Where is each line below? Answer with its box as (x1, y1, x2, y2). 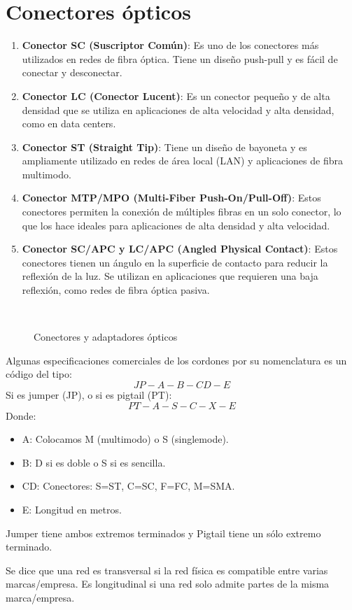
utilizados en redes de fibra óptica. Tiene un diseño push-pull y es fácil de (22, 51, 338, 66)
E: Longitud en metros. (22, 502, 122, 516)
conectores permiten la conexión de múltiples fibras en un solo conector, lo (22, 204, 342, 219)
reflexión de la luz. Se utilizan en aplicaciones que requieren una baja (22, 269, 318, 283)
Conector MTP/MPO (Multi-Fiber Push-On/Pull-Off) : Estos (22, 190, 321, 205)
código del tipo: (6, 367, 72, 381)
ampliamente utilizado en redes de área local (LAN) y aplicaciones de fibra (22, 153, 343, 168)
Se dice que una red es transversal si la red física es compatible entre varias (6, 562, 328, 577)
